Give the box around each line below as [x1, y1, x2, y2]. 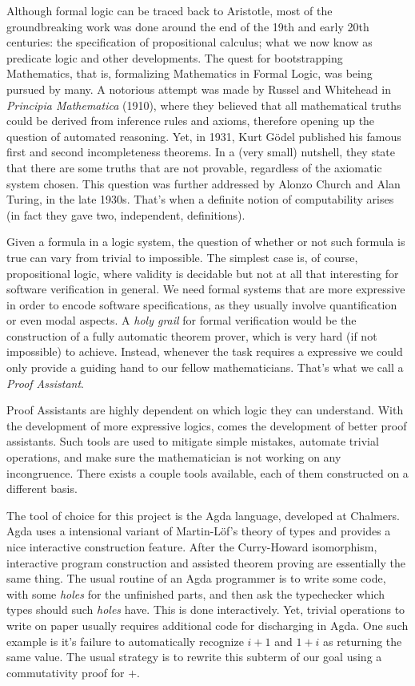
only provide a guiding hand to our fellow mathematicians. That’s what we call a [6, 359, 404, 376]
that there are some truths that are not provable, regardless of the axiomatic [6, 159, 382, 176]
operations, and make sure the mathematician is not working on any [6, 449, 341, 466]
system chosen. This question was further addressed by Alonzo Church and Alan [6, 175, 401, 192]
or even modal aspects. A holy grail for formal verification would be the [6, 312, 357, 329]
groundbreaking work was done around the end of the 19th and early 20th [6, 18, 369, 34]
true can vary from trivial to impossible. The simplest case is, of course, [6, 248, 358, 265]
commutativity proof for [6, 664, 125, 680]
